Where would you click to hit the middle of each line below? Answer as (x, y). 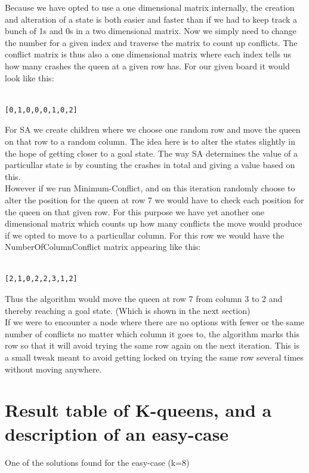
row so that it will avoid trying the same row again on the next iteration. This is (152, 345)
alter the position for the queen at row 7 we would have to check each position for (154, 199)
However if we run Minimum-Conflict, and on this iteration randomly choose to (150, 188)
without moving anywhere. (53, 369)
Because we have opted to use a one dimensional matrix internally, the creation (150, 7)
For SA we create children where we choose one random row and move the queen (153, 129)
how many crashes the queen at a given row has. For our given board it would (147, 65)
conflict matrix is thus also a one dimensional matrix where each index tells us (148, 54)
